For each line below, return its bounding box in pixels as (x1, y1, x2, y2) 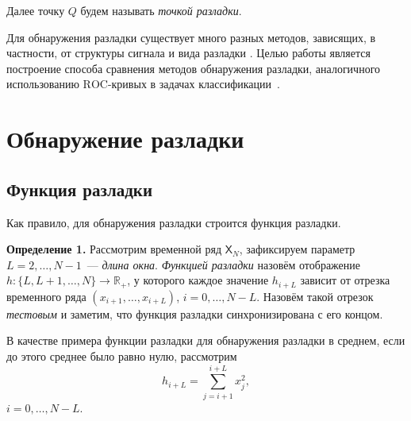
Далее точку (6, 2, 65, 18)
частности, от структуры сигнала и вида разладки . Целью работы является (6, 44, 371, 61)
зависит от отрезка (300, 272, 390, 288)
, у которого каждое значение (127, 272, 269, 288)
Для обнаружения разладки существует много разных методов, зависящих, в (6, 29, 376, 45)
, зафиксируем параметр (239, 241, 355, 257)
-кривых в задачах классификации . (107, 75, 280, 92)
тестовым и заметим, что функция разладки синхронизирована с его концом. (6, 305, 383, 322)
